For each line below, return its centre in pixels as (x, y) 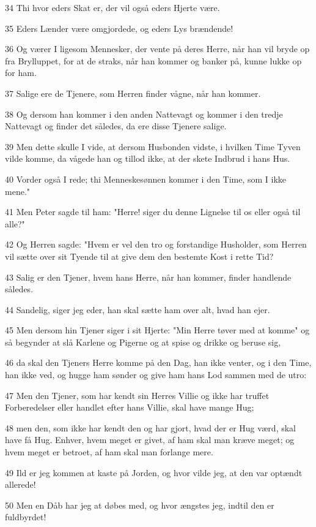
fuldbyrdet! (26, 517)
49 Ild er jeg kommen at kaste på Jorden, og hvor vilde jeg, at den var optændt (154, 472)
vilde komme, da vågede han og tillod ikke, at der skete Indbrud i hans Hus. (148, 158)
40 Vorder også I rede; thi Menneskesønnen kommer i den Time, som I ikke (146, 179)
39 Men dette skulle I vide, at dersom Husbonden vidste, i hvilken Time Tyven (153, 146)
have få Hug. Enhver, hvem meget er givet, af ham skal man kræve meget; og (150, 440)
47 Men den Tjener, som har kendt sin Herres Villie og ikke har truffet (137, 395)
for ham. (21, 73)
